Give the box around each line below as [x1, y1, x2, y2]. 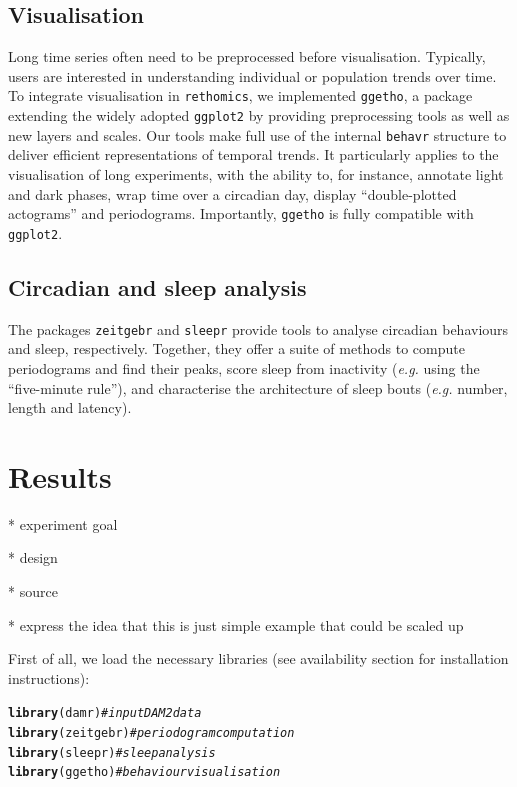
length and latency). [8, 397, 132, 418]
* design [8, 547, 58, 568]
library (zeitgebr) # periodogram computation [8, 726, 295, 741]
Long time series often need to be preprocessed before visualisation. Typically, [8, 46, 486, 67]
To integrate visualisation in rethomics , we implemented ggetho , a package [8, 85, 473, 106]
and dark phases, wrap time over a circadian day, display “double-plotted [8, 183, 457, 204]
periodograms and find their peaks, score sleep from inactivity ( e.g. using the [8, 357, 480, 378]
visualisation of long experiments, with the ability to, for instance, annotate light [8, 163, 504, 184]
